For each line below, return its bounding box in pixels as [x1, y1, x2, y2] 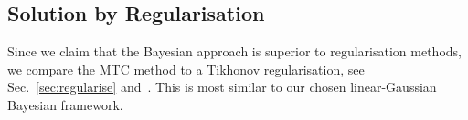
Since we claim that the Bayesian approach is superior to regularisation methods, [7, 42, 462, 61]
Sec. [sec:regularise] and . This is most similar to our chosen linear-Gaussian [7, 77, 437, 96]
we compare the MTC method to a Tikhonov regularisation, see [7, 59, 365, 78]
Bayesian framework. [7, 95, 123, 114]
